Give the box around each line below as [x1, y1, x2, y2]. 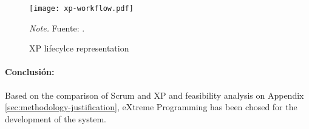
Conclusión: [5, 65, 55, 78]
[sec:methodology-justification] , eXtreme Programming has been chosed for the [5, 101, 297, 113]
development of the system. [5, 112, 106, 125]
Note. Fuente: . [29, 21, 85, 34]
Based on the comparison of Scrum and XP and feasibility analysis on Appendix [5, 88, 304, 101]
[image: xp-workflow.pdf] [29, 4, 134, 13]
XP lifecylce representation [29, 42, 129, 55]
